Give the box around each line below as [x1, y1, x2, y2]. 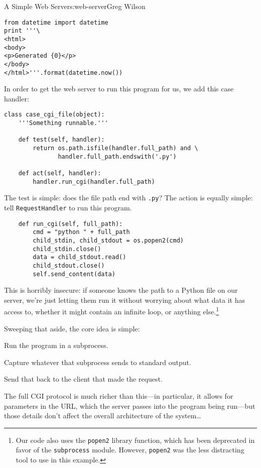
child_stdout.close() [33, 262, 105, 269]
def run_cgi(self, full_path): [18, 220, 123, 227]
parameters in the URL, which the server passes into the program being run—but [4, 400, 255, 411]
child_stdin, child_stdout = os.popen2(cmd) [33, 237, 184, 244]
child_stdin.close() [33, 245, 101, 253]
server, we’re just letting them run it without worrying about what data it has [4, 294, 245, 305]
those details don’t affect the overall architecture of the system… [4, 410, 201, 421]
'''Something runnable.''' [18, 120, 108, 127]
